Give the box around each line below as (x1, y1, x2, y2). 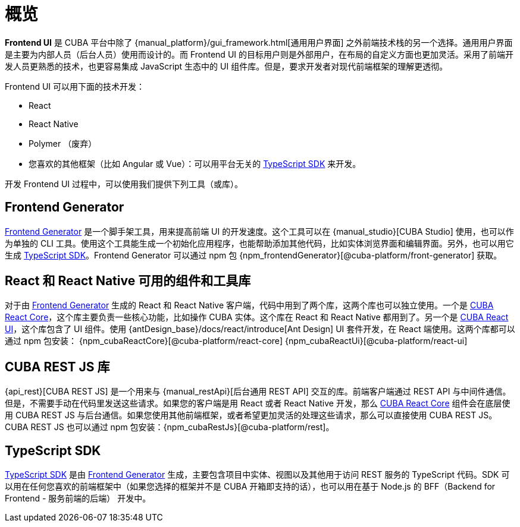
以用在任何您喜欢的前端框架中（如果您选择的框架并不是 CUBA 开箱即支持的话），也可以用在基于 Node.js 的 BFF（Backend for (5, 481, 496, 492)
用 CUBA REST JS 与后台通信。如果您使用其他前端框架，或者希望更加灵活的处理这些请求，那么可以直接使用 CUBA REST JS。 (5, 410, 497, 421)
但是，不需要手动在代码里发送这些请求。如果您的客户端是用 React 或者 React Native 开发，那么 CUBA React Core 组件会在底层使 (5, 398, 510, 409)
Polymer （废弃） (29, 138, 97, 149)
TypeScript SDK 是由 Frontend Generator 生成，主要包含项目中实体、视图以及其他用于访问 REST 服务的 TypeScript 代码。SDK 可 (5, 469, 510, 480)
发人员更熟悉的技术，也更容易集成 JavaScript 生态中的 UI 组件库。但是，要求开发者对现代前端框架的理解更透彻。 (5, 61, 448, 71)
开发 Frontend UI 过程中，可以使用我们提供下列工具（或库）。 (5, 178, 243, 189)
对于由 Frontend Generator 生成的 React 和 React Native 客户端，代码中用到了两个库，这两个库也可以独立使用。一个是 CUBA (5, 300, 494, 311)
